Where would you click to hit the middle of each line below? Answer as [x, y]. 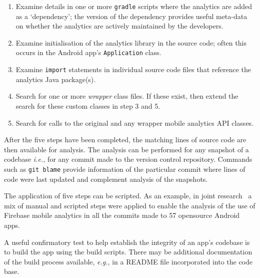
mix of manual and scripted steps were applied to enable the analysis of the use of [130, 205]
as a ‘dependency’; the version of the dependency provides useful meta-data [131, 16]
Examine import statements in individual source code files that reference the [133, 69]
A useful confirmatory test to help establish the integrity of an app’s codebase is [127, 242]
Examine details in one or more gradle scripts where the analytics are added [134, 6]
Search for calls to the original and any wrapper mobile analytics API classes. [135, 122]
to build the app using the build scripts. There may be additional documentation [128, 252]
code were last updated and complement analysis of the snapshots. [106, 179]
